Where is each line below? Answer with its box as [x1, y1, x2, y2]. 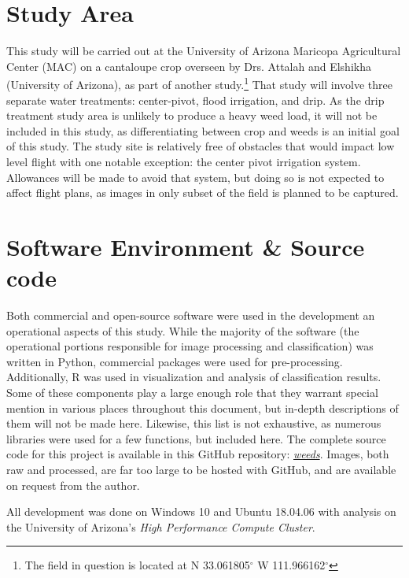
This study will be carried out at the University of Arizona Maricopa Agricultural [6, 43, 401, 59]
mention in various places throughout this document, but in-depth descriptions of [6, 399, 399, 416]
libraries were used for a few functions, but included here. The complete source [6, 430, 386, 446]
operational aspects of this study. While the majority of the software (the [6, 322, 359, 339]
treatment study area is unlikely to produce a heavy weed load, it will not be [6, 107, 378, 124]
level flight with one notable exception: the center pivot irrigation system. [6, 153, 361, 169]
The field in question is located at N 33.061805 [24, 557, 250, 573]
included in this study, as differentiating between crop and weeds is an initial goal [6, 122, 400, 139]
